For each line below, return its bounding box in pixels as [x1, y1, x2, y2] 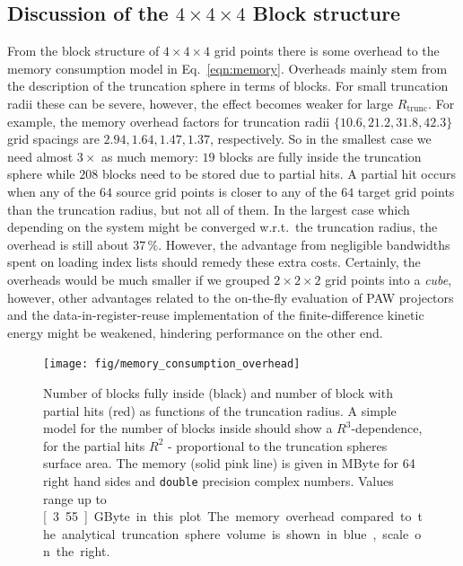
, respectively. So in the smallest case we [209, 129, 432, 148]
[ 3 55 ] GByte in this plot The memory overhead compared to [43, 507, 412, 526]
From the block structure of [7, 41, 160, 60]
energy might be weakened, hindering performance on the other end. [7, 323, 383, 341]
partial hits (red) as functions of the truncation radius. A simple [43, 401, 397, 420]
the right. [56, 542, 110, 561]
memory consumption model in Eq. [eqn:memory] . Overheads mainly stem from [7, 58, 448, 77]
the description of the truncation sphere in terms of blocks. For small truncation [7, 76, 449, 95]
